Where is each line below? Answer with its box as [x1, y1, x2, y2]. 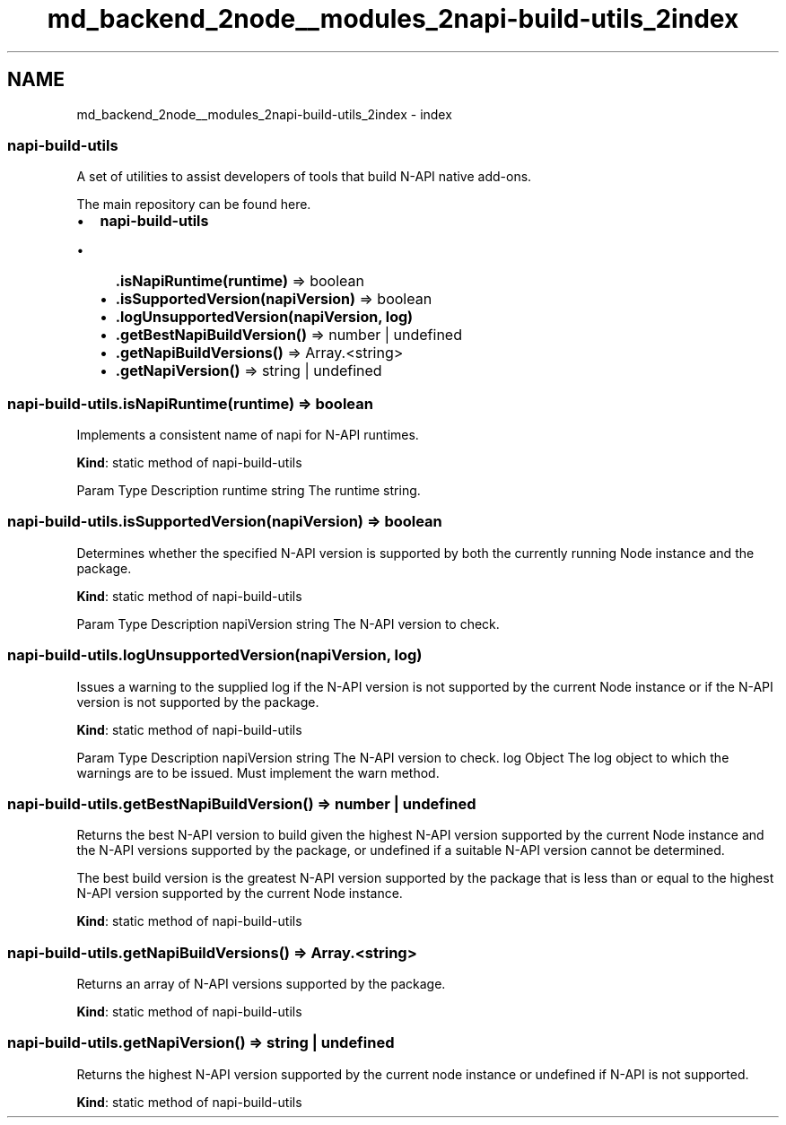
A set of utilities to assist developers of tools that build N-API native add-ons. [76, 169, 532, 185]
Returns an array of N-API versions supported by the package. [76, 976, 446, 992]
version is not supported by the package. [76, 693, 319, 710]
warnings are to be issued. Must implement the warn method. [76, 764, 440, 781]
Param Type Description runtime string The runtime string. [76, 483, 421, 499]
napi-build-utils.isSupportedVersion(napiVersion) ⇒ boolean [7, 512, 442, 531]
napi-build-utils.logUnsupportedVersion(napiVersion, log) [7, 646, 423, 665]
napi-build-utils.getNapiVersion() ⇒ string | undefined [7, 1033, 395, 1052]
